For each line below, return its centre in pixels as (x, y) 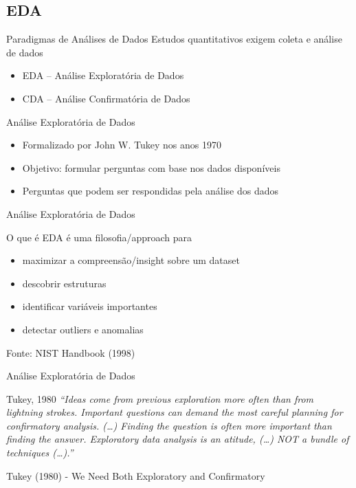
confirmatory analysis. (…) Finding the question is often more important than (169, 425)
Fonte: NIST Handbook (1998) (71, 352)
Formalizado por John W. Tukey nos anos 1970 (122, 145)
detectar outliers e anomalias (83, 329)
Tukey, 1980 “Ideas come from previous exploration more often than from (160, 398)
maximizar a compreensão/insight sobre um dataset (131, 260)
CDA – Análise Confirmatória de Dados (106, 98)
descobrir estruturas (64, 283)
